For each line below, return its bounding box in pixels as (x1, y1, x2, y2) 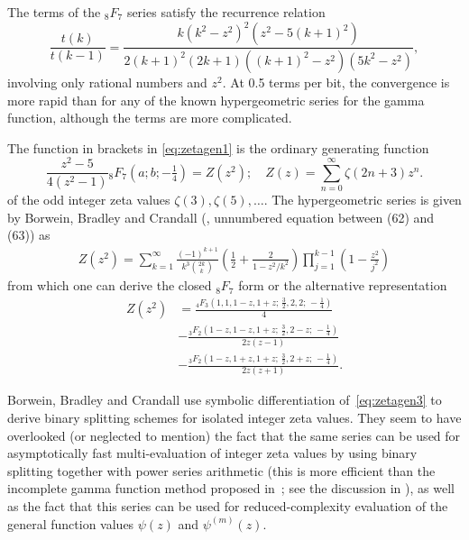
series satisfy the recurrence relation (126, 3, 326, 21)
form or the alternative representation (238, 276, 447, 295)
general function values (7, 514, 134, 533)
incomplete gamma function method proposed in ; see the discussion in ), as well (7, 479, 455, 498)
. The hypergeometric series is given (263, 190, 462, 209)
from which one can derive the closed (7, 276, 212, 295)
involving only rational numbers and (7, 72, 207, 91)
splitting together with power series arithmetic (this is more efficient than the (7, 461, 436, 480)
